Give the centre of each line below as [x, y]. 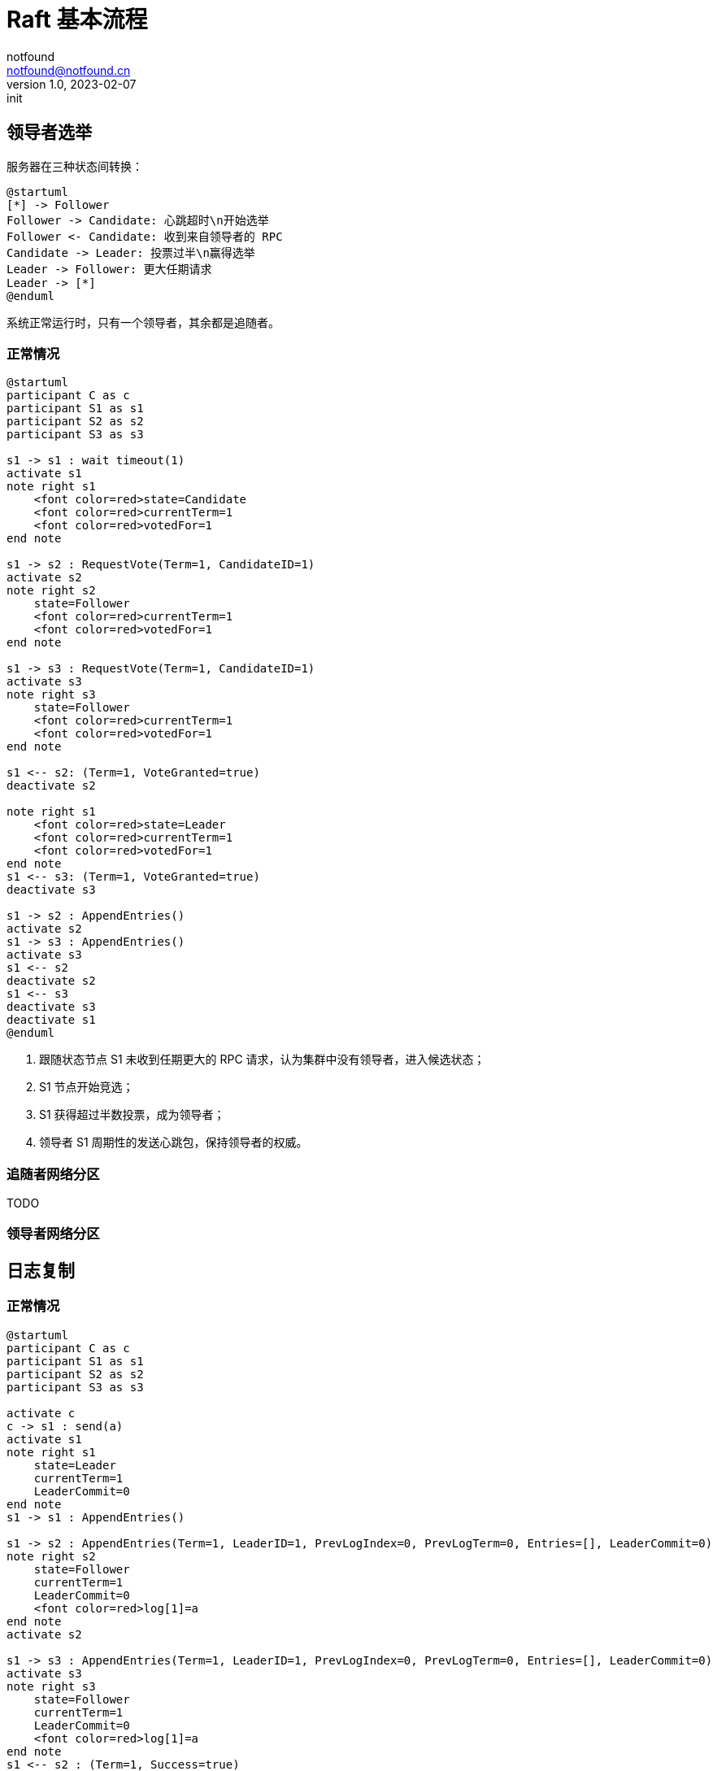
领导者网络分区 [53, 1234]
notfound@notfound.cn [69, 70]
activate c [41, 1413]
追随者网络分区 [53, 1174]
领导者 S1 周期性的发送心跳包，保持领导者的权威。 [174, 1142]
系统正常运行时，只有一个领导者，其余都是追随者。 [143, 322]
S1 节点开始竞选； [87, 1087]
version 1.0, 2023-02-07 [72, 84]
